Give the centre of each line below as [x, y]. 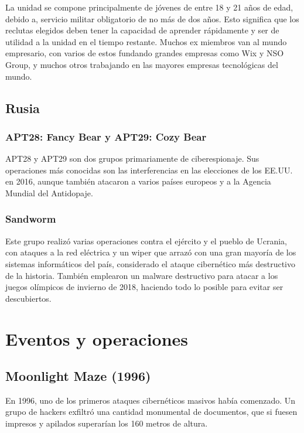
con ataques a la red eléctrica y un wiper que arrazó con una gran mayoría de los [151, 252]
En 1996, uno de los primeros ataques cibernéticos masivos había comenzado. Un [151, 400]
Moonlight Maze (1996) [78, 376]
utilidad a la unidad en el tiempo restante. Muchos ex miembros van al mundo [146, 41]
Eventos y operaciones [97, 338]
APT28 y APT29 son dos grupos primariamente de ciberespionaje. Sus [132, 158]
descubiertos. [28, 298]
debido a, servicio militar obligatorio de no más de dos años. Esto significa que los [152, 18]
